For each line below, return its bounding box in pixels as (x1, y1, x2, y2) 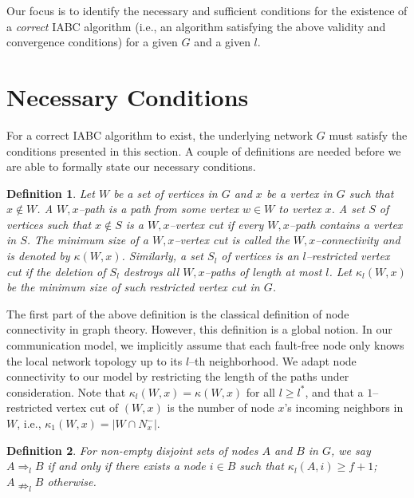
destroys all (123, 263, 179, 279)
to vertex (278, 200, 321, 217)
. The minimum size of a (26, 231, 148, 248)
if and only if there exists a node (47, 457, 206, 474)
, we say (331, 441, 371, 458)
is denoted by (6, 247, 70, 264)
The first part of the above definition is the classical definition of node (6, 305, 349, 322)
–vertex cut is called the (174, 231, 290, 248)
